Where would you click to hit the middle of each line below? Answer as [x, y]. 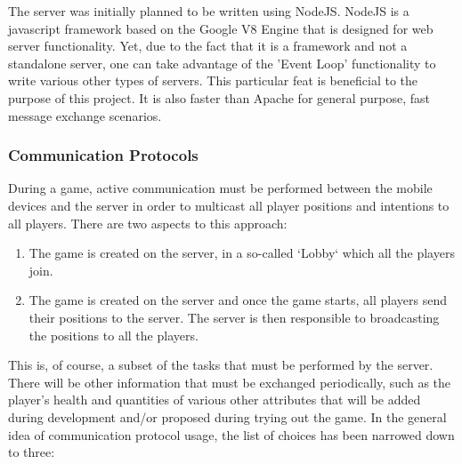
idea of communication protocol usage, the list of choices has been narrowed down [231, 434]
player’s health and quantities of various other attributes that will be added [215, 400]
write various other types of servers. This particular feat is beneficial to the [213, 80]
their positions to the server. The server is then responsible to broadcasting [234, 317]
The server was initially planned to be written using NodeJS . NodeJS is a [209, 11]
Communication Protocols [103, 155]
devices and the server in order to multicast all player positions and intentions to [229, 205]
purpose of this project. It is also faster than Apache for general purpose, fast [219, 97]
